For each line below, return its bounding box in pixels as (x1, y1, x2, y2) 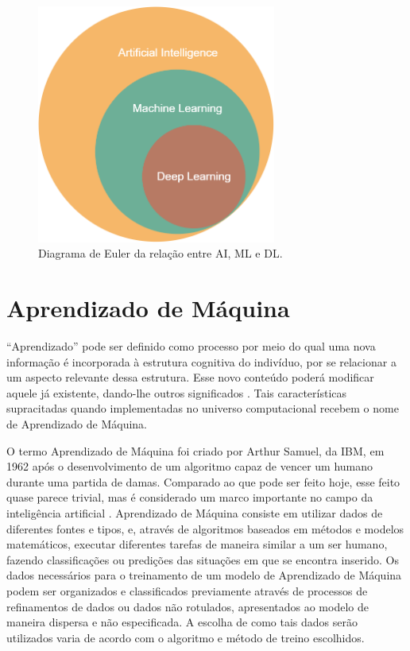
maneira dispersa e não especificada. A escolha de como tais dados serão (6, 614, 358, 630)
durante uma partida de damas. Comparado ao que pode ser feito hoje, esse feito (6, 473, 400, 490)
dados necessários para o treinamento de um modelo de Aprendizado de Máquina (6, 567, 402, 583)
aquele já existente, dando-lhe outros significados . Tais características (6, 384, 347, 401)
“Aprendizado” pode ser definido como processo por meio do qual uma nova (6, 338, 376, 355)
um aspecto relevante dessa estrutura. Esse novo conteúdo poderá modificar (6, 369, 374, 386)
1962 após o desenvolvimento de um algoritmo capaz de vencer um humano (6, 458, 373, 475)
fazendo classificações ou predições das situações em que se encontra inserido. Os (6, 551, 399, 568)
